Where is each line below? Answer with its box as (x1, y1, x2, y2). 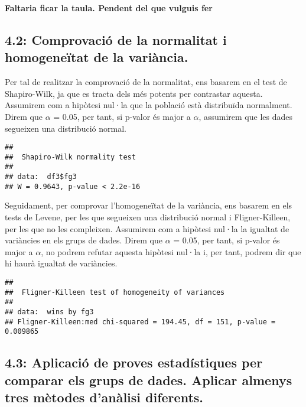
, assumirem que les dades (198, 110, 292, 122)
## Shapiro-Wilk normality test (5, 152, 136, 161)
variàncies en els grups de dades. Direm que (5, 234, 162, 246)
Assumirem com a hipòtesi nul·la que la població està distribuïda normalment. (5, 99, 292, 111)
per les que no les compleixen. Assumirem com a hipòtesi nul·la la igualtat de (5, 222, 289, 235)
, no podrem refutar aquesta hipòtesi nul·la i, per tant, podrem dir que (41, 245, 301, 258)
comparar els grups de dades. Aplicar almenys (5, 370, 292, 389)
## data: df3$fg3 (5, 172, 77, 181)
